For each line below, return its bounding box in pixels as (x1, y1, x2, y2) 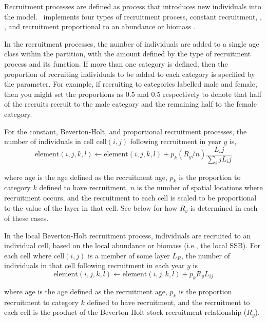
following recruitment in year (130, 136, 221, 147)
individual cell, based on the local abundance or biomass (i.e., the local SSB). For (4, 240, 261, 251)
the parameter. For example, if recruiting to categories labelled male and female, (4, 78, 257, 89)
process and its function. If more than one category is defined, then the (4, 58, 228, 69)
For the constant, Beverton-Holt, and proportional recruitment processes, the (4, 126, 247, 136)
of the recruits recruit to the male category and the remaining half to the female (4, 98, 257, 109)
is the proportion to (179, 171, 241, 182)
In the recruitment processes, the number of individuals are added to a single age (4, 38, 259, 49)
